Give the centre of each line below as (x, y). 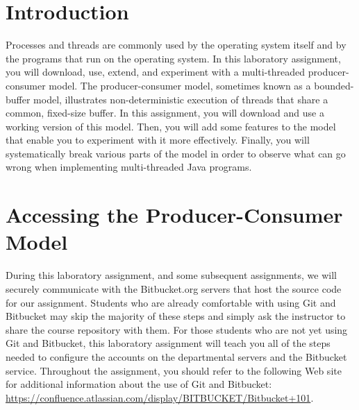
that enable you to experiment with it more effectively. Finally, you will (158, 140)
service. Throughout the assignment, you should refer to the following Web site (174, 370)
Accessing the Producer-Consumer (174, 215)
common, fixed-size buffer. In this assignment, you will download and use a (165, 113)
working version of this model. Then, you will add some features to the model (171, 126)
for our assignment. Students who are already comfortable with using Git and (171, 302)
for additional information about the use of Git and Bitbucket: (139, 384)
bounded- (334, 85)
